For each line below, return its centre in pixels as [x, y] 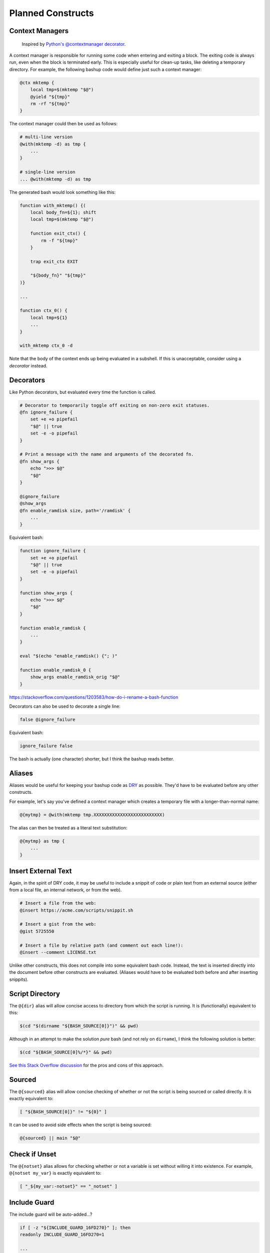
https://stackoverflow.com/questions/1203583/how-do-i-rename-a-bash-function [94, 697]
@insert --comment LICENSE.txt [58, 953]
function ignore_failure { [53, 551]
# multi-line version [46, 137]
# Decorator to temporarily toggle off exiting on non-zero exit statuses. [115, 405]
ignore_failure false [46, 746]
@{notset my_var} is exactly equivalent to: [55, 1173]
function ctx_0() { [43, 310]
